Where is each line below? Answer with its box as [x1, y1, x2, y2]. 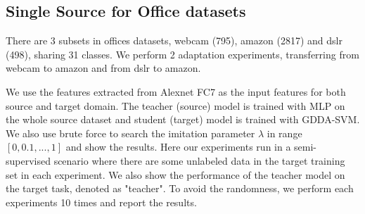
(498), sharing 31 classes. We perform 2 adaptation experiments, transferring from [6, 46, 359, 61]
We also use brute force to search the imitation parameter [6, 125, 255, 140]
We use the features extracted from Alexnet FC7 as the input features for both [6, 84, 346, 99]
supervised [6, 153, 51, 168]
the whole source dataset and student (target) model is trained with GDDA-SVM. [6, 112, 360, 127]
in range [267, 125, 302, 140]
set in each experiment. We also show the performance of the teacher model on [6, 167, 345, 182]
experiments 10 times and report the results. [6, 194, 197, 209]
